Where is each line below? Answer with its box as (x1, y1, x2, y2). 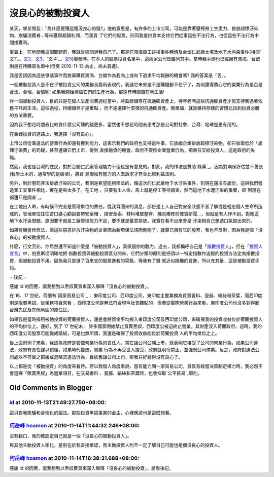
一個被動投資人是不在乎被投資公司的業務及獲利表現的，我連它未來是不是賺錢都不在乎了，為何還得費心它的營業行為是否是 (9, 82, 263, 88)
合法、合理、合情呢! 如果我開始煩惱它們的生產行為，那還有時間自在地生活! (9, 89, 164, 95)
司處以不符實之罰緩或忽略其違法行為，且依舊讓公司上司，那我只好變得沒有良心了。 (9, 354, 183, 360)
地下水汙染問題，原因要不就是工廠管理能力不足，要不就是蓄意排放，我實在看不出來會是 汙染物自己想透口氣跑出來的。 (9, 217, 255, 224)
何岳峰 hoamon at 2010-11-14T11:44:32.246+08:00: (9, 422, 140, 429)
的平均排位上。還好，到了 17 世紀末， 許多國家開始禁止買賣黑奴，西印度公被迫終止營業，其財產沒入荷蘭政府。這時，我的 (9, 323, 262, 329)
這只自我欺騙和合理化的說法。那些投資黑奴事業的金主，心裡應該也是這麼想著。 (9, 410, 174, 416)
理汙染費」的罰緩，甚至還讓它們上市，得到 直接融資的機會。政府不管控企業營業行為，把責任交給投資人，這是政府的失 (9, 147, 255, 153)
